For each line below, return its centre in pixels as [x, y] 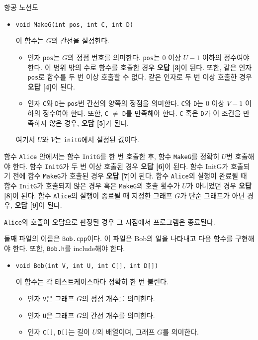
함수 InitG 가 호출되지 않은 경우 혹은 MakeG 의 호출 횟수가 [92, 185]
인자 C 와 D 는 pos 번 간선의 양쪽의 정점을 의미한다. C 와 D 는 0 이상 [126, 103]
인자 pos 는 [44, 57]
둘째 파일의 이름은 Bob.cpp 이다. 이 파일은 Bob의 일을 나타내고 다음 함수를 [119, 238]
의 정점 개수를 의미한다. [119, 298]
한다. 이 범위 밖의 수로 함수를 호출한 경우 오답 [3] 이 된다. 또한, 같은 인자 [140, 67]
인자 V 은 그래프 [51, 298]
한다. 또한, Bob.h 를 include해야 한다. [69, 248]
